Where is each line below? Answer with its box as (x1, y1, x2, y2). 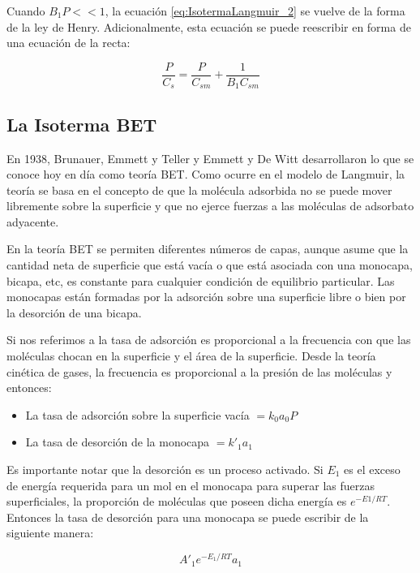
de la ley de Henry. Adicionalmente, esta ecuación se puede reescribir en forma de (6, 18, 411, 35)
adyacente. (6, 213, 59, 230)
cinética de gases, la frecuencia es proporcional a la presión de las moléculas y (6, 363, 392, 380)
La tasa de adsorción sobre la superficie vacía (25, 406, 250, 423)
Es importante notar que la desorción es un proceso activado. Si (6, 461, 324, 477)
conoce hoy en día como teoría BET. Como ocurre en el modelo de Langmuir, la (6, 166, 405, 183)
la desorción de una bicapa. (6, 304, 142, 321)
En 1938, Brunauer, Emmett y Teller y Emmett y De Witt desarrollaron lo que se (6, 149, 414, 166)
